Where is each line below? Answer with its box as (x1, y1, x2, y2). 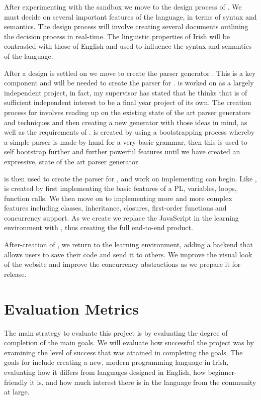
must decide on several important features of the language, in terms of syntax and (4, 11, 257, 22)
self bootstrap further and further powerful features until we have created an (4, 146, 240, 157)
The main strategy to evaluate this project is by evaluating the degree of (4, 327, 228, 338)
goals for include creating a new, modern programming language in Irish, (4, 357, 229, 367)
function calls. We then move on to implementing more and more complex (4, 192, 232, 203)
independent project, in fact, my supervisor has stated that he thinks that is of (4, 87, 247, 97)
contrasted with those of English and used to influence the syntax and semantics (4, 41, 252, 51)
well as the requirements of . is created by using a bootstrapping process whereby (4, 127, 255, 137)
